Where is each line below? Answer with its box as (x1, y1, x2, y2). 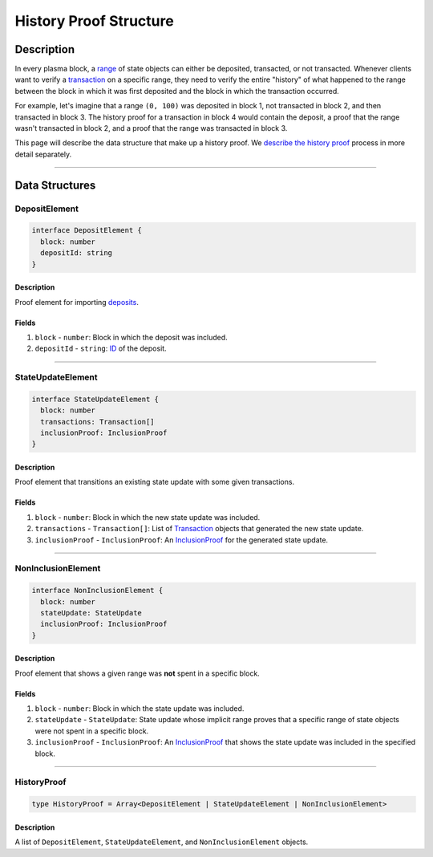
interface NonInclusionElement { (31, 586, 164, 595)
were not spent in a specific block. (34, 726, 149, 736)
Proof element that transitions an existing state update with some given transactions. (14, 477, 295, 487)
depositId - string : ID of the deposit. (34, 343, 168, 353)
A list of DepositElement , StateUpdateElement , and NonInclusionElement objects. (14, 837, 309, 847)
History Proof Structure (14, 12, 174, 30)
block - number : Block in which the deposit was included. (34, 332, 228, 342)
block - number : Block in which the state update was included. (34, 704, 245, 713)
